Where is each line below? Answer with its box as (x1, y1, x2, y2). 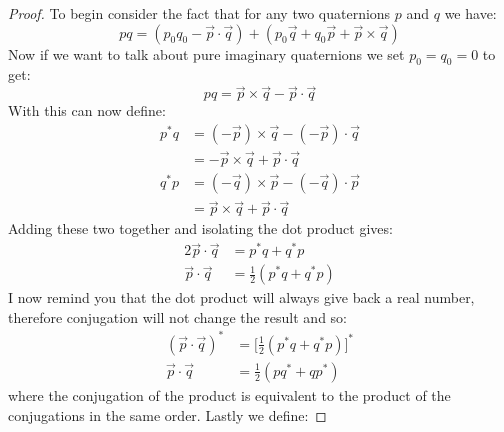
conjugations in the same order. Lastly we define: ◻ (8, 404, 327, 425)
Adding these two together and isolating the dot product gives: (8, 218, 393, 239)
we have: (444, 3, 497, 23)
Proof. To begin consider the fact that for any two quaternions (8, 3, 391, 23)
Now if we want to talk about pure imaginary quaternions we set (8, 43, 405, 64)
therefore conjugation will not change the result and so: (8, 306, 348, 327)
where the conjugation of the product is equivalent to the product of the (8, 384, 451, 405)
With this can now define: (8, 100, 166, 121)
